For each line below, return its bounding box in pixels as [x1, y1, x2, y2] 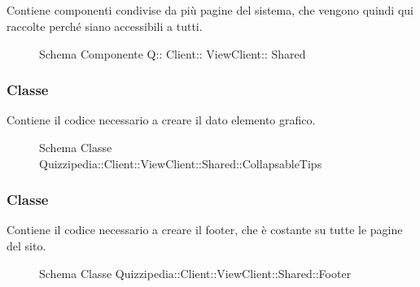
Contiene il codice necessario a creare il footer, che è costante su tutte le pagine [7, 221, 403, 238]
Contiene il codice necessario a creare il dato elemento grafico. [7, 111, 316, 128]
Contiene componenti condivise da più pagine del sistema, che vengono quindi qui [7, 2, 413, 19]
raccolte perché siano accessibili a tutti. [7, 17, 203, 34]
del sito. [7, 237, 46, 254]
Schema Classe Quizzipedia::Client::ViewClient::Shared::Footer [39, 264, 352, 281]
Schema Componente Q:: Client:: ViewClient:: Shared [39, 45, 306, 62]
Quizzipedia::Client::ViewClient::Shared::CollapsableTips [39, 154, 322, 172]
